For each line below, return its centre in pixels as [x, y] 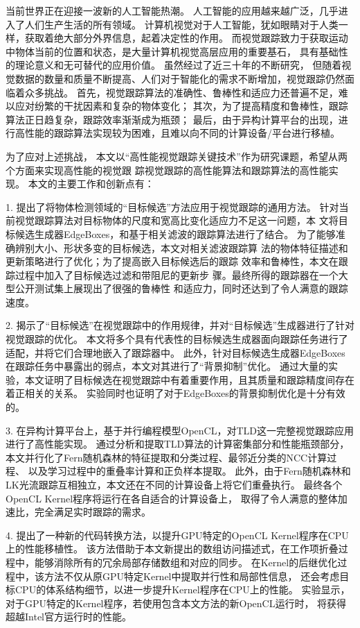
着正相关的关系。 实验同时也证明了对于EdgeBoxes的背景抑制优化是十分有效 [175, 393]
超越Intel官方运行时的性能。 [69, 617]
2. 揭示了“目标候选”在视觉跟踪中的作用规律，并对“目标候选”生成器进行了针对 [180, 325]
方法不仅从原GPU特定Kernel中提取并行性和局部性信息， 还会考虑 [192, 576]
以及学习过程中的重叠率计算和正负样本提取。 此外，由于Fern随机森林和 [189, 471]
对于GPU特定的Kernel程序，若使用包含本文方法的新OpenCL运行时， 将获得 [176, 603]
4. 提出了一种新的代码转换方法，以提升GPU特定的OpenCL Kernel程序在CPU [177, 535]
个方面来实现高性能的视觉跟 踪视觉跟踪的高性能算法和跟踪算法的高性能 [167, 170]
